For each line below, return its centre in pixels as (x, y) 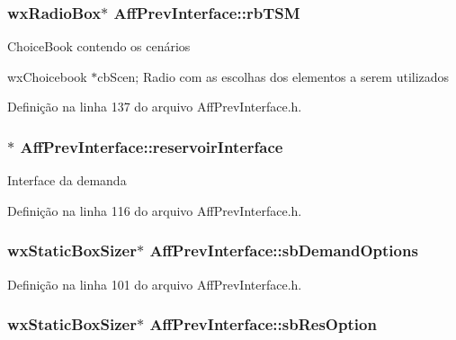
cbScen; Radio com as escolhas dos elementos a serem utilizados (273, 76)
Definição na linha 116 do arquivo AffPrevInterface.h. (155, 210)
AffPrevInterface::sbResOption (263, 324)
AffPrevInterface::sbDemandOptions (284, 251)
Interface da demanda (67, 180)
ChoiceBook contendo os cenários (99, 46)
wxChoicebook (47, 76)
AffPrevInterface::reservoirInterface (152, 146)
